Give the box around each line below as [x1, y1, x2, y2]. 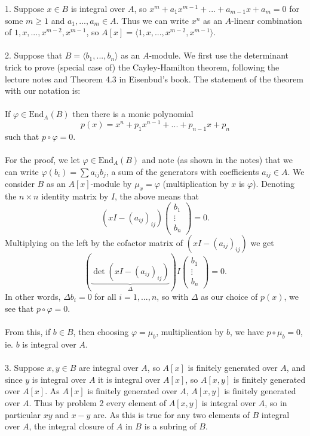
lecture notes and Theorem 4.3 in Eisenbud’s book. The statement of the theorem [5, 72, 303, 85]
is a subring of [144, 420, 197, 432]
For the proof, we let [5, 153, 80, 165]
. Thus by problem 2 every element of [29, 396, 167, 409]
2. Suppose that [5, 49, 63, 62]
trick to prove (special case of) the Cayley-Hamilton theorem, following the [5, 60, 280, 73]
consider [5, 177, 35, 190]
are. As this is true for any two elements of [93, 408, 250, 420]
